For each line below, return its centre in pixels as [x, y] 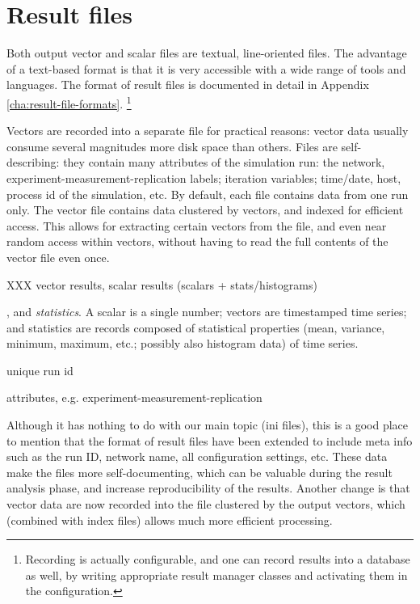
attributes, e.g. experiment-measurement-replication [134, 397]
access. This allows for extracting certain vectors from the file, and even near [197, 225]
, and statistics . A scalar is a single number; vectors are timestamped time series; [207, 312]
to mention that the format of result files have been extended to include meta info [210, 440]
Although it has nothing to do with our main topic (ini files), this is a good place [207, 425]
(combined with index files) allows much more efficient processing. [170, 520]
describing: [33, 162]
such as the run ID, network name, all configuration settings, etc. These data [197, 456]
